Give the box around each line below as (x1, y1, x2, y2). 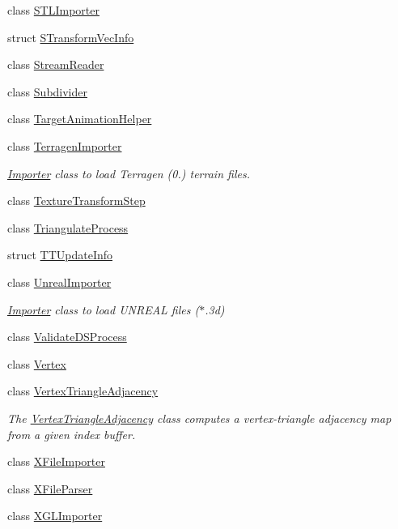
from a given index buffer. (7, 425, 136, 442)
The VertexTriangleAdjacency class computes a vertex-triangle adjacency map (7, 409, 392, 426)
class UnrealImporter (7, 273, 112, 290)
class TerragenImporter (7, 137, 122, 154)
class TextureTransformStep (7, 192, 146, 209)
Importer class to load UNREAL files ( (7, 301, 200, 318)
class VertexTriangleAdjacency (7, 382, 159, 399)
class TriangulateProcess (7, 219, 129, 236)
